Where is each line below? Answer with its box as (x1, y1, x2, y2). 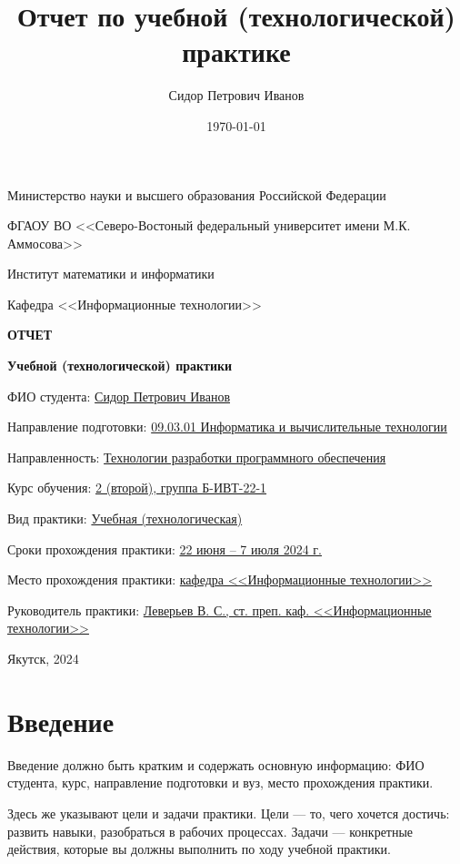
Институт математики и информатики (7, 264, 215, 283)
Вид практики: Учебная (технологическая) (7, 509, 243, 528)
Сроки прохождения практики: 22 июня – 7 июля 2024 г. (7, 539, 322, 558)
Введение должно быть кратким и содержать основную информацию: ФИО (7, 755, 425, 774)
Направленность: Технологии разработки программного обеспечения (7, 447, 386, 466)
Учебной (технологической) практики (7, 356, 233, 375)
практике (182, 33, 291, 70)
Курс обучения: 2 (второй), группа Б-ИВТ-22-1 (7, 478, 267, 497)
